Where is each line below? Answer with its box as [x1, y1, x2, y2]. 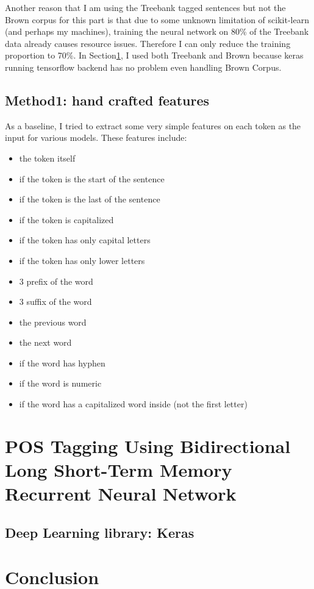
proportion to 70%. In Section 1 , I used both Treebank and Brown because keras [5, 49, 304, 62]
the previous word [19, 315, 87, 328]
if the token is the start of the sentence [19, 172, 165, 185]
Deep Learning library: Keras [5, 523, 194, 541]
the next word [19, 336, 72, 349]
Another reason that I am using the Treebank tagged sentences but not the [5, 1, 286, 13]
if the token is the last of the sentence [19, 193, 160, 205]
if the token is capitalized [19, 213, 114, 226]
